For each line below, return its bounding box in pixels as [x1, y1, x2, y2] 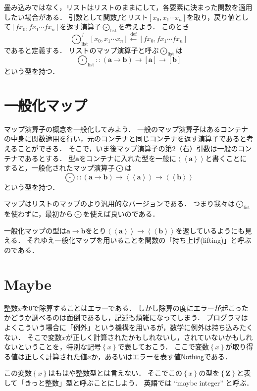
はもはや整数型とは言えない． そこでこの [48, 368, 182, 378]
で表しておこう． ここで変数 [117, 341, 209, 352]
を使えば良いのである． [83, 209, 159, 219]
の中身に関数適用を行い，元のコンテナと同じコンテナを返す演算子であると [4, 133, 247, 144]
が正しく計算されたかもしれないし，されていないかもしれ [65, 332, 253, 342]
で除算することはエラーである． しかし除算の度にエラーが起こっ [32, 302, 242, 313]
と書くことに [205, 153, 247, 163]
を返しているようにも [175, 225, 245, 235]
